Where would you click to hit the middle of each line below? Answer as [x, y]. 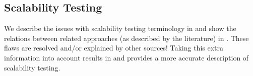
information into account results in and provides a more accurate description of [126, 57]
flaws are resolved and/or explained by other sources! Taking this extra [114, 48]
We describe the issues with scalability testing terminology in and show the [120, 28]
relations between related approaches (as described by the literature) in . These [126, 38]
